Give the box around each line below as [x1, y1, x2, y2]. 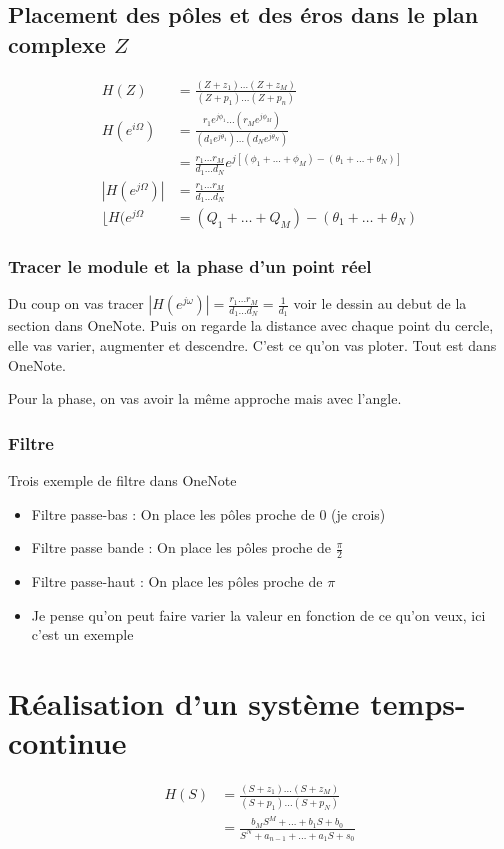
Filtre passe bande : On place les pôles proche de [31, 537, 332, 558]
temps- [370, 683, 466, 723]
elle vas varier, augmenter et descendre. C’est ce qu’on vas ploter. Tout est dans [8, 335, 497, 356]
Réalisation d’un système [8, 683, 360, 723]
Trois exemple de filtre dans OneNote [8, 470, 237, 491]
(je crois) [331, 503, 386, 524]
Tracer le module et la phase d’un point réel [8, 253, 372, 278]
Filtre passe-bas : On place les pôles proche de [31, 503, 315, 524]
